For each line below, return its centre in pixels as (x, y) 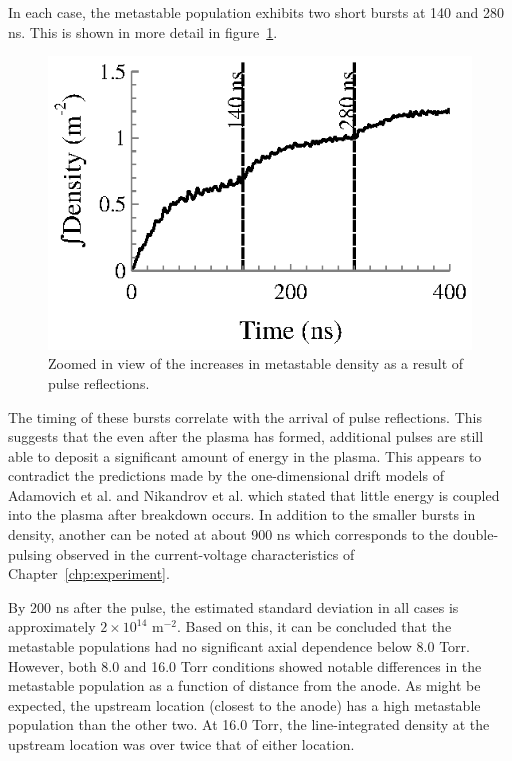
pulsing (30, 553)
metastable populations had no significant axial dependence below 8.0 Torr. (239, 646)
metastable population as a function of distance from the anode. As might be (244, 685)
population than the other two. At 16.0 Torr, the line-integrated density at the (249, 724)
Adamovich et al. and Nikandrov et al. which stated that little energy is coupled (254, 494)
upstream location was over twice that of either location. (181, 744)
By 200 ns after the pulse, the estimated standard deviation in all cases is (233, 606)
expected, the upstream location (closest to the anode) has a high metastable (244, 704)
